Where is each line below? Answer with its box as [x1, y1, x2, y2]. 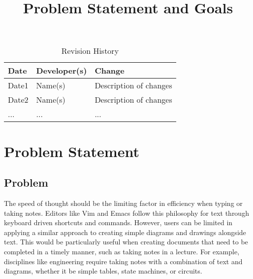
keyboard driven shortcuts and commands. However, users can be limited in [4, 217, 233, 228]
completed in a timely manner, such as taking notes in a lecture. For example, [4, 246, 240, 256]
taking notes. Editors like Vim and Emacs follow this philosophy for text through [4, 207, 249, 218]
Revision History [61, 45, 119, 57]
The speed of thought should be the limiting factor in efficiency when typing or [4, 198, 243, 208]
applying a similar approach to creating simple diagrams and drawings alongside [4, 227, 246, 237]
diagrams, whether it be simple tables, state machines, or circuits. [4, 266, 202, 276]
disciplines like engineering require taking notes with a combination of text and [4, 256, 243, 266]
